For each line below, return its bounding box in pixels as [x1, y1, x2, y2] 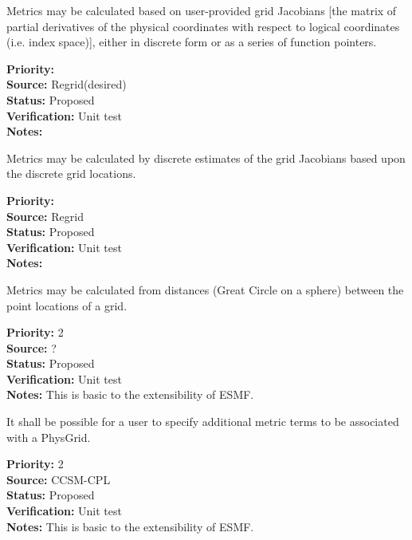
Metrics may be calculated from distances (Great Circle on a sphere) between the [6, 281, 404, 298]
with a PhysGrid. [6, 428, 91, 445]
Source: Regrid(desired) [6, 76, 127, 93]
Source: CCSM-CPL [6, 471, 111, 487]
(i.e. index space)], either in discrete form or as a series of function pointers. [6, 34, 377, 50]
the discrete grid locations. [6, 165, 136, 182]
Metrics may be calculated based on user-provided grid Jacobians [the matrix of [6, 2, 397, 18]
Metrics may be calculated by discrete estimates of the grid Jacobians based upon [6, 149, 406, 166]
